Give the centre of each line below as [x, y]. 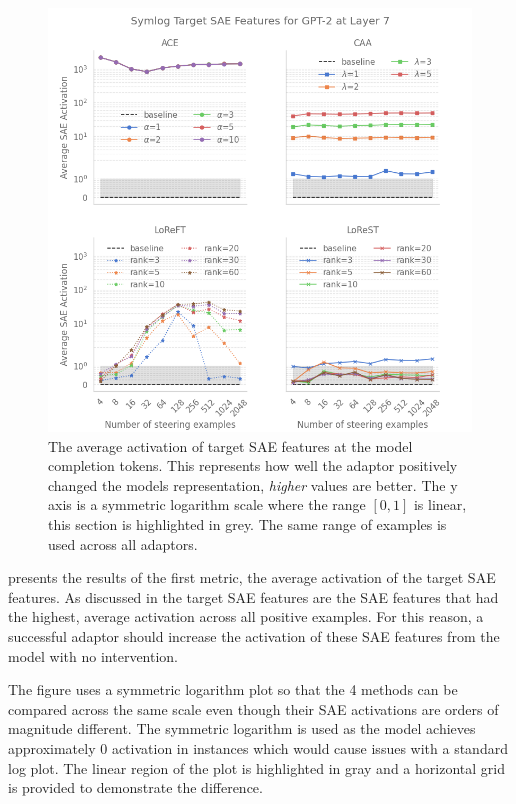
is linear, [440, 504]
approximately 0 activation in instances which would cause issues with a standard [258, 747]
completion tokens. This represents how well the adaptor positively [253, 465]
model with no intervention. [93, 655]
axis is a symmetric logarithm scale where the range [207, 504]
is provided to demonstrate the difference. [135, 787]
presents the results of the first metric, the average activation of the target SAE [252, 577]
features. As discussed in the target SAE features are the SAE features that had [253, 596]
